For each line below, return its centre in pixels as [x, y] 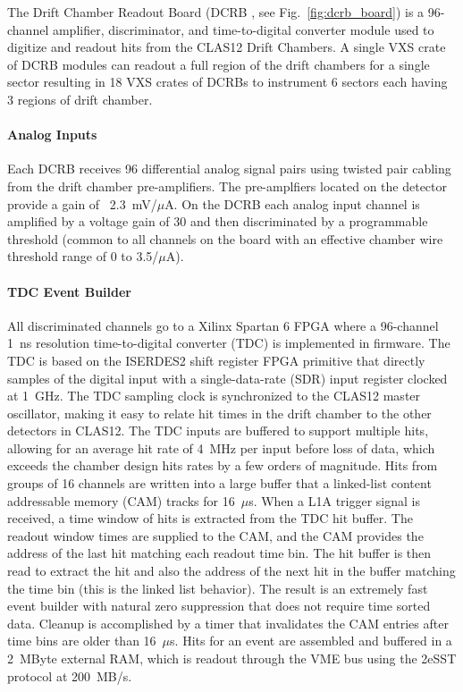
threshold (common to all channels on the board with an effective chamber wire [225, 238]
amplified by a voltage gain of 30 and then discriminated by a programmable [218, 221]
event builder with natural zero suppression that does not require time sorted [219, 606]
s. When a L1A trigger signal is [334, 500]
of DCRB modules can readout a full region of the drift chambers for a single [219, 64]
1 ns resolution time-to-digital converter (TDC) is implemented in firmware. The [229, 343]
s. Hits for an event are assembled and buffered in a [311, 641]
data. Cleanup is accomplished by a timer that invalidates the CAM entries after [228, 623]
